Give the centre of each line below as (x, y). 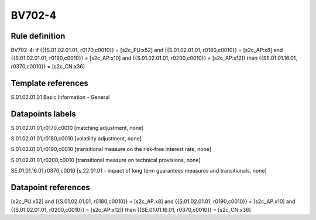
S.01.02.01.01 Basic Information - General (60, 97)
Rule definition (38, 36)
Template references (50, 83)
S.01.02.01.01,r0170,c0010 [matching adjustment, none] (77, 128)
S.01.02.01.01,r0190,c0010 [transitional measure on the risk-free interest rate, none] (111, 149)
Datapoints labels (43, 114)
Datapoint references (51, 188)
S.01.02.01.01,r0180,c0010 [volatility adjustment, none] (76, 139)
